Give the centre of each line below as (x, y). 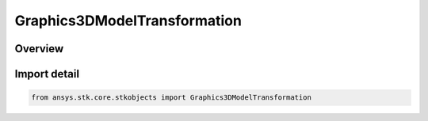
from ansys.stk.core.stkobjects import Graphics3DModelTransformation (172, 98)
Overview (39, 49)
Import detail (47, 74)
